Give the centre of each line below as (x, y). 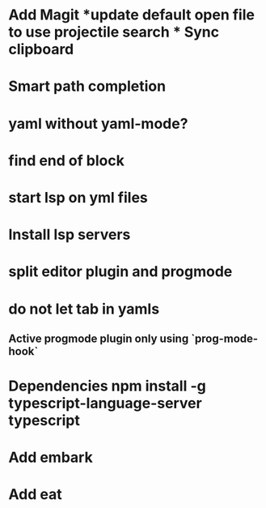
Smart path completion (87, 86)
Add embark (51, 457)
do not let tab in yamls (84, 309)
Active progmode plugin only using (99, 338)
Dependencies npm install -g (107, 386)
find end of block (67, 160)
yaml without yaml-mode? (98, 124)
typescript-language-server (105, 403)
